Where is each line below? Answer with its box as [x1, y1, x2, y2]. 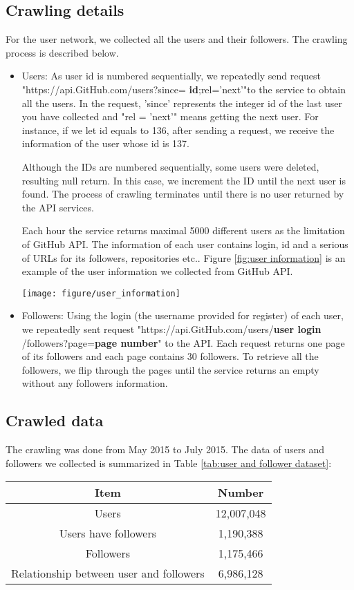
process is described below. [6, 45, 119, 59]
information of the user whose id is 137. [21, 136, 189, 151]
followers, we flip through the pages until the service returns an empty [21, 362, 319, 377]
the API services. [21, 200, 94, 214]
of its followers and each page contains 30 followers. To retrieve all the [21, 349, 319, 363]
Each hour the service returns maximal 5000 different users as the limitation [21, 223, 345, 238]
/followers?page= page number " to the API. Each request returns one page [21, 335, 345, 350]
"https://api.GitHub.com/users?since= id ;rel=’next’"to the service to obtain [21, 82, 346, 96]
